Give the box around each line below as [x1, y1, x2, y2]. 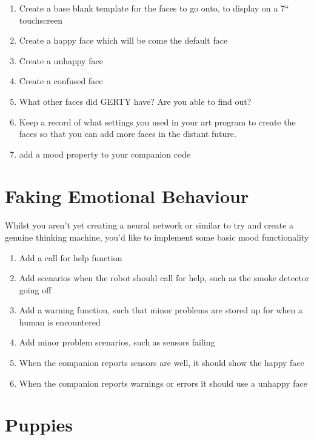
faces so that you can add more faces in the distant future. [19, 127, 236, 140]
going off [19, 283, 52, 296]
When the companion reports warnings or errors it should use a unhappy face [19, 376, 307, 389]
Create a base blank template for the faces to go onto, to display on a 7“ [19, 2, 289, 14]
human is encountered [19, 315, 101, 328]
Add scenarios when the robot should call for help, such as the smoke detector [19, 272, 310, 284]
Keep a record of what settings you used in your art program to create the [19, 115, 296, 128]
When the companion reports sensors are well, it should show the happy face [19, 356, 304, 369]
